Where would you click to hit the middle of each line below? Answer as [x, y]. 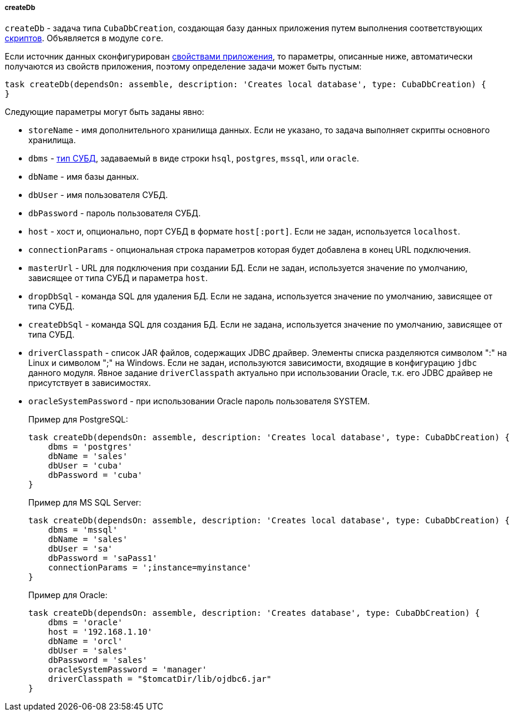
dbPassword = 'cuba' [95, 475]
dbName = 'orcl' [85, 641]
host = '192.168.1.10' [100, 632]
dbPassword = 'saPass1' [103, 558]
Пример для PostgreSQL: [78, 420]
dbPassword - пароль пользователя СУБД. [115, 213]
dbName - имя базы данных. [84, 177]
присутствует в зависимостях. [90, 383]
